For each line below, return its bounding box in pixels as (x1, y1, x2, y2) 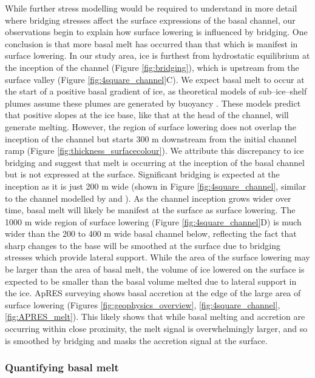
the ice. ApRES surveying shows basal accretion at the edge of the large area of (5, 287, 301, 299)
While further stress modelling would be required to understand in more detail (5, 2, 297, 14)
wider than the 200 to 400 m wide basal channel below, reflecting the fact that (5, 227, 297, 240)
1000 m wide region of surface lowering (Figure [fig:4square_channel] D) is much (5, 215, 302, 228)
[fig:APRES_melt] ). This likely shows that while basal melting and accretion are (5, 310, 305, 323)
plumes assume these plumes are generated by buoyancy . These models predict (5, 96, 301, 109)
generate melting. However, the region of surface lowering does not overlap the (5, 120, 296, 133)
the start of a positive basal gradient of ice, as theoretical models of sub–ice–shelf (5, 85, 307, 98)
